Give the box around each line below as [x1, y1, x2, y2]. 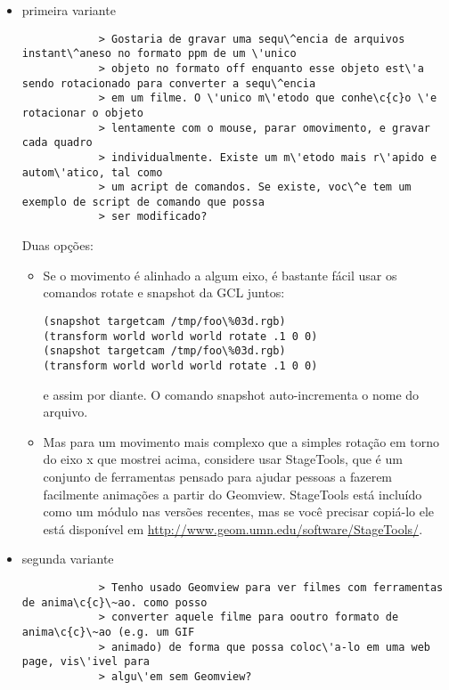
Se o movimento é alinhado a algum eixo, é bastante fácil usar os [43, 265, 397, 284]
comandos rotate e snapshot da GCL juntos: [43, 283, 285, 302]
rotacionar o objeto [21, 106, 143, 119]
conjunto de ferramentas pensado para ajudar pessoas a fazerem [43, 467, 393, 485]
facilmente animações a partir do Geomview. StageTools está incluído [43, 484, 422, 503]
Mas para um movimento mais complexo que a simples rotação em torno [43, 432, 440, 451]
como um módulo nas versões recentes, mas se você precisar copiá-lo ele [43, 502, 435, 521]
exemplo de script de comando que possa [21, 195, 265, 208]
